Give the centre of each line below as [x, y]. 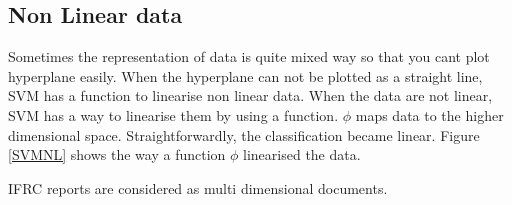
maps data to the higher [429, 114]
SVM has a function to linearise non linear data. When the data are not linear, [250, 95]
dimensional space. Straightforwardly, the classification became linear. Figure [244, 134]
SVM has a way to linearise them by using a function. [173, 114]
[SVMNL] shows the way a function [117, 154]
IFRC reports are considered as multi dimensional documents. [198, 187]
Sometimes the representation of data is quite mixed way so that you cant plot [249, 56]
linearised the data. [302, 154]
